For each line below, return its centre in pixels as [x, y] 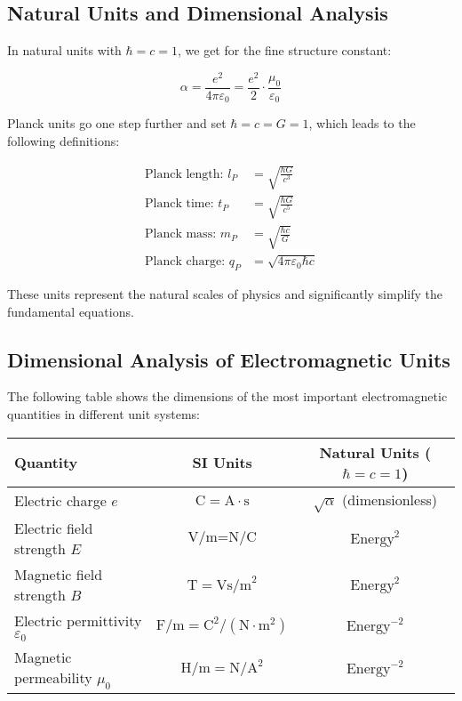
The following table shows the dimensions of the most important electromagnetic [227, 396]
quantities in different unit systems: [104, 413]
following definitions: [64, 140]
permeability [53, 678]
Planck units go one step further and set [117, 123]
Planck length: [184, 174]
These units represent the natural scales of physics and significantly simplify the [225, 293]
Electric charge [60, 501]
